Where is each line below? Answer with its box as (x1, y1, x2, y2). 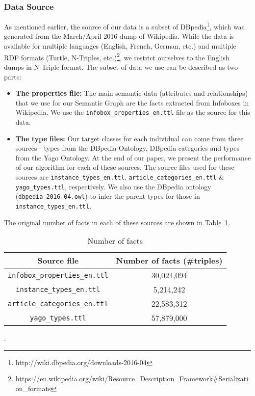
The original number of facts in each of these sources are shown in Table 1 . (4, 217, 230, 227)
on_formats (15, 383, 51, 393)
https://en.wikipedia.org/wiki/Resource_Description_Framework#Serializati (15, 373, 249, 384)
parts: (4, 71, 22, 81)
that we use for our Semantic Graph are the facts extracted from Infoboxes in (15, 97, 249, 107)
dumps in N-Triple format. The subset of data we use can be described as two (4, 61, 238, 72)
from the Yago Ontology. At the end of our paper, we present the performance (15, 152, 251, 162)
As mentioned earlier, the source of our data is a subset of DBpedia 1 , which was (4, 20, 245, 31)
